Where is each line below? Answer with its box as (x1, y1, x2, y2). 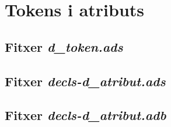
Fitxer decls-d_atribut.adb (5, 106, 166, 124)
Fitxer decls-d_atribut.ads (5, 72, 166, 90)
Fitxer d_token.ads (5, 37, 123, 55)
